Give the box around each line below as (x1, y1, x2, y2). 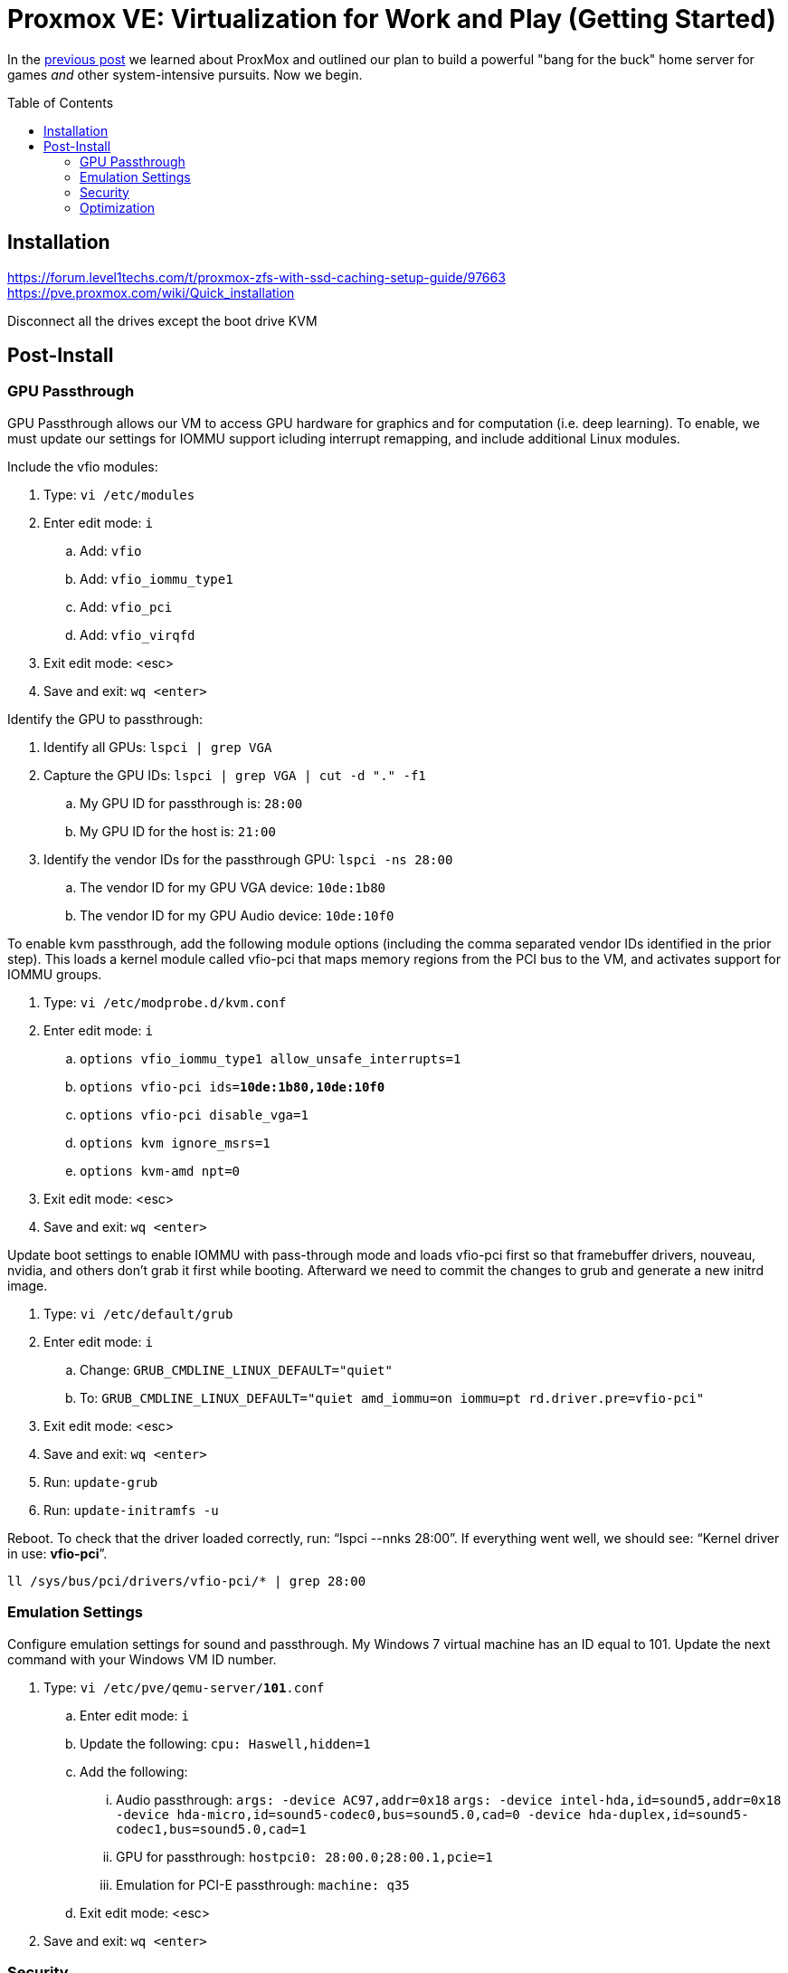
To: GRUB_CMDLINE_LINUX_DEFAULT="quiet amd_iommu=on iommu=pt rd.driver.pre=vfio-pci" (80, 1389, 705, 1406)
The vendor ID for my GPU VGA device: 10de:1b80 (80, 879, 386, 895)
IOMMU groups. (7, 966, 102, 982)
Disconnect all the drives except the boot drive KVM (7, 312, 318, 329)
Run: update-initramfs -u (43, 1501, 219, 1518)
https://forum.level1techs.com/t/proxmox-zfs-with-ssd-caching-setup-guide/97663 (7, 269, 506, 285)
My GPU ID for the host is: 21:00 (80, 823, 276, 839)
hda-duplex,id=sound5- (588, 1806, 749, 1822)
